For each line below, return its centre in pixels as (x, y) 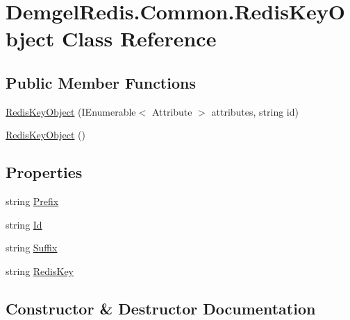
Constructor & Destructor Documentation (161, 308)
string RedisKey (40, 270)
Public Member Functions (101, 82)
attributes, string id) (255, 111)
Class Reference (139, 38)
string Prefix (32, 201)
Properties (44, 172)
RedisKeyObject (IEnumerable (71, 111)
